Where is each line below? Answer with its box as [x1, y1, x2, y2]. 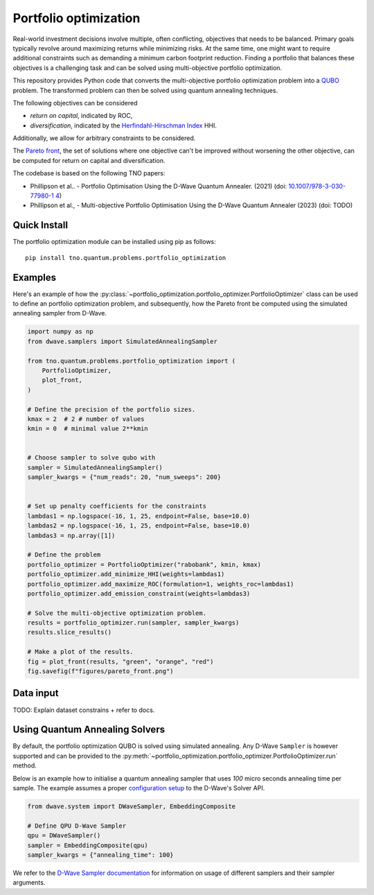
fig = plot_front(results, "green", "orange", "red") [27, 657, 214, 666]
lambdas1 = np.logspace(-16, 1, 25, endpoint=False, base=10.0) [27, 512, 251, 520]
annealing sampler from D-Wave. [12, 309, 107, 318]
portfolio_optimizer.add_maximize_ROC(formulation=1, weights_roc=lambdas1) [27, 580, 294, 588]
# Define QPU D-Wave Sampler [27, 822, 127, 830]
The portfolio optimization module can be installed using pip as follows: [12, 238, 216, 246]
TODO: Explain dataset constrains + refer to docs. [12, 706, 155, 714]
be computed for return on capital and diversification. [12, 156, 166, 164]
